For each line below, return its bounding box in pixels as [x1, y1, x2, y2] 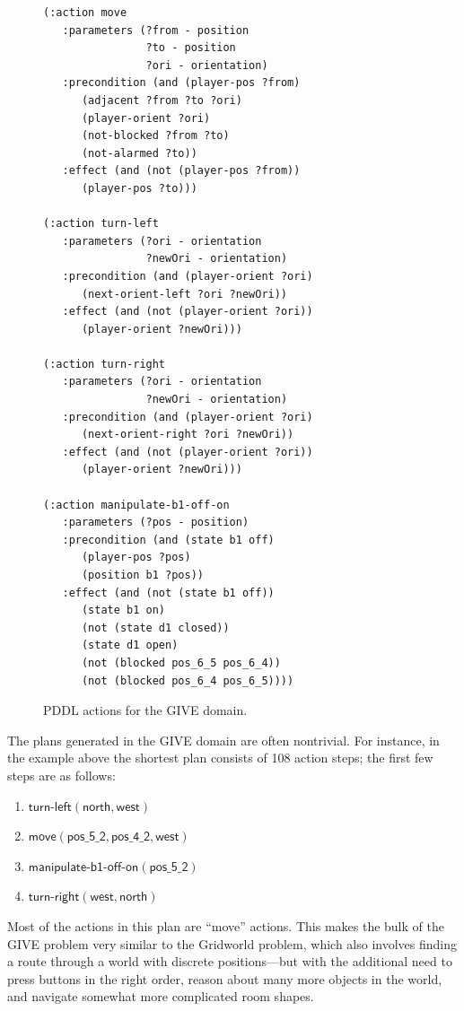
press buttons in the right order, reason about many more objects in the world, [7, 969, 442, 988]
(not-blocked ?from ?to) [81, 129, 230, 143]
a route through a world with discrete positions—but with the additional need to [7, 952, 452, 971]
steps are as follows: [7, 765, 116, 784]
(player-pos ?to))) [81, 181, 197, 195]
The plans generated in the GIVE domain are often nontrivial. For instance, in [7, 730, 440, 749]
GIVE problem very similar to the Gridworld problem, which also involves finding [7, 934, 458, 953]
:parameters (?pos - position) [62, 516, 250, 529]
